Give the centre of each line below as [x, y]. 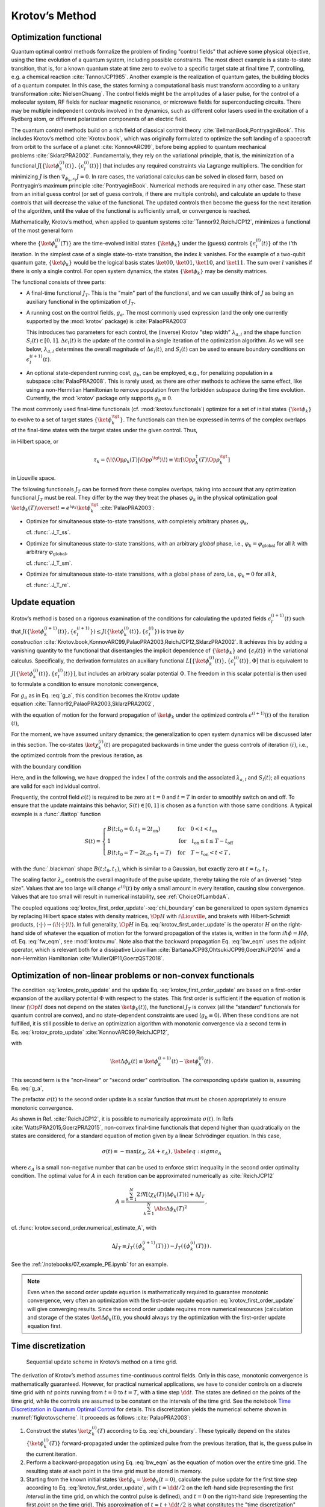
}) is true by [169, 631]
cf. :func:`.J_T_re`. [48, 585]
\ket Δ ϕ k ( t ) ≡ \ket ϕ [135, 1062]
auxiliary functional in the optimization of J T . [81, 302]
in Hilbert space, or [35, 441]
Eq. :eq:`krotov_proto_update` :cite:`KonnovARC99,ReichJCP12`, [90, 1032]
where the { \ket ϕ [33, 244]
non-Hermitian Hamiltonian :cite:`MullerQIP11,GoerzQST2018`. [88, 958]
